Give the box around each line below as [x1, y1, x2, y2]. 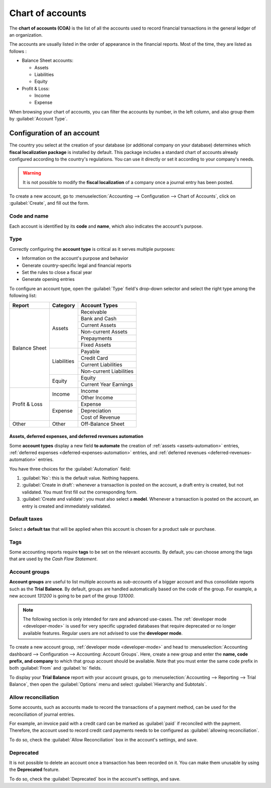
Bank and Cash [80, 315, 117, 322]
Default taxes [9, 516, 43, 523]
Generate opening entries [22, 276, 75, 282]
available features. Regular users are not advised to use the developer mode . [23, 630, 183, 636]
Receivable [80, 308, 107, 316]
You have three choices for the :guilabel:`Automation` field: [9, 465, 131, 471]
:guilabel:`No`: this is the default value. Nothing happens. [22, 475, 140, 481]
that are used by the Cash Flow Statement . [9, 556, 98, 562]
